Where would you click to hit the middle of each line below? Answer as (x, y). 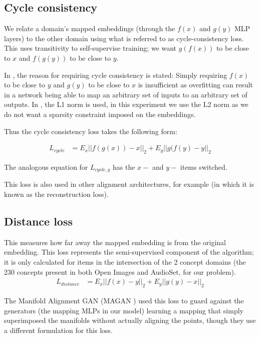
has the (124, 166)
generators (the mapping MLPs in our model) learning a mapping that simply (124, 310)
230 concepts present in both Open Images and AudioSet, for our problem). (120, 271)
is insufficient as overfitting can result (195, 85)
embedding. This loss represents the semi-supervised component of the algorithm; (129, 252)
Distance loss (38, 221)
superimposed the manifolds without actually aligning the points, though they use (130, 320)
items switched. (204, 166)
